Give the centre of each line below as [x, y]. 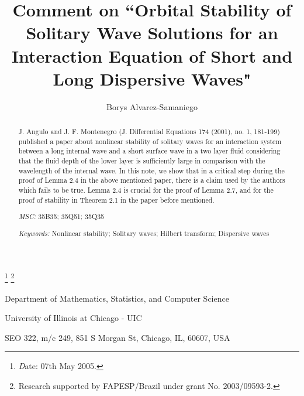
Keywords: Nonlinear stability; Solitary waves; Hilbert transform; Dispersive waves [144, 233]
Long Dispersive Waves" [152, 78]
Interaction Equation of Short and [152, 55]
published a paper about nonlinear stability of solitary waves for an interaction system [150, 141]
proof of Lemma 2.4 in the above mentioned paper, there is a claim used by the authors [152, 180]
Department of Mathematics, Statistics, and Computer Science [117, 298]
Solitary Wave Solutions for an [152, 33]
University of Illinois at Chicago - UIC [73, 318]
